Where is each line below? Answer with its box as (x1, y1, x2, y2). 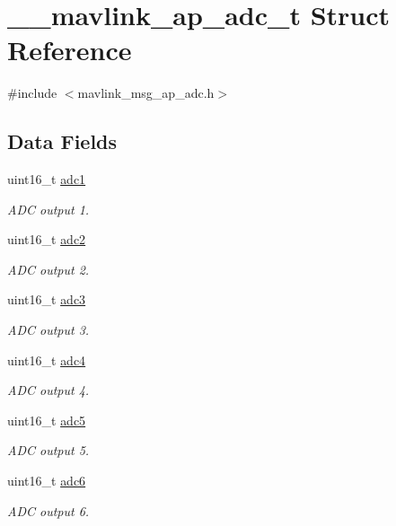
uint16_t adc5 (7, 410, 86, 429)
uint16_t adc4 (7, 350, 86, 369)
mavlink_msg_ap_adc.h (77, 83, 215, 102)
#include (7, 83, 57, 102)
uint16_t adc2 (7, 230, 86, 249)
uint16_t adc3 (7, 290, 86, 309)
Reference (7, 31, 132, 68)
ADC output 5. (7, 441, 90, 460)
